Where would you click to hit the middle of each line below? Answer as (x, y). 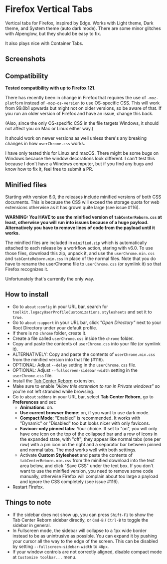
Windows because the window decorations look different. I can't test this (80, 159)
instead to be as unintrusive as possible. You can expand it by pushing (84, 536)
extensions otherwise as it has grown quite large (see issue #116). (73, 207)
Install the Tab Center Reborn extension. (54, 381)
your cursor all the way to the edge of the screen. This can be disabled (85, 541)
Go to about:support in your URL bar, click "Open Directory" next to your (87, 322)
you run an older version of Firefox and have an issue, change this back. (79, 114)
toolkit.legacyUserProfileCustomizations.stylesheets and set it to (82, 312)
